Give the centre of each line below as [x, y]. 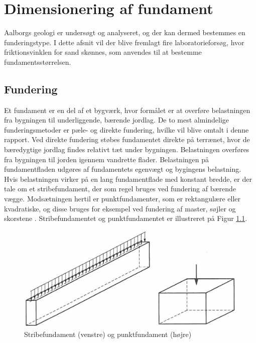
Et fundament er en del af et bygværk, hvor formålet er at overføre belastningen [127, 110]
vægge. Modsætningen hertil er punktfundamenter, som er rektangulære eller [122, 199]
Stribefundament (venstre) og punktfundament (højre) [108, 334]
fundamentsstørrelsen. [38, 62]
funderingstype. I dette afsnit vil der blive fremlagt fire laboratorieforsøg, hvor [124, 42]
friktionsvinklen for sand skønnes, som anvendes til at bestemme [103, 52]
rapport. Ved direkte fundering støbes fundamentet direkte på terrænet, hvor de [127, 139]
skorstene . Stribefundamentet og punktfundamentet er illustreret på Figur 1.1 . [126, 218]
